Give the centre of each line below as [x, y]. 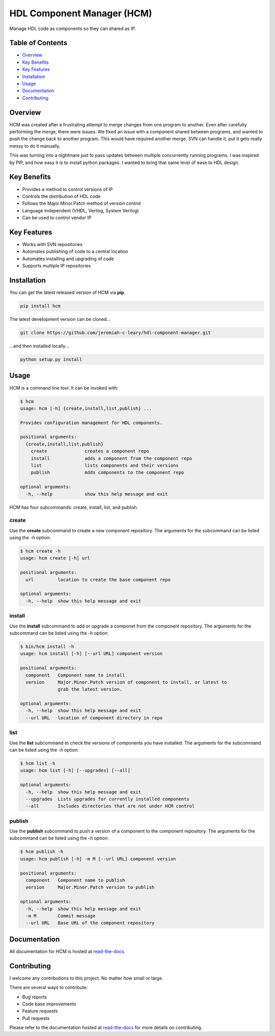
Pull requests [36, 1018]
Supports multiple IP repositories [57, 266]
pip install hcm [40, 306]
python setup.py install [51, 360]
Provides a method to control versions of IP [67, 189]
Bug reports [35, 997]
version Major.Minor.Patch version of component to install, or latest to [126, 682]
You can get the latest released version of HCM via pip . [67, 292]
